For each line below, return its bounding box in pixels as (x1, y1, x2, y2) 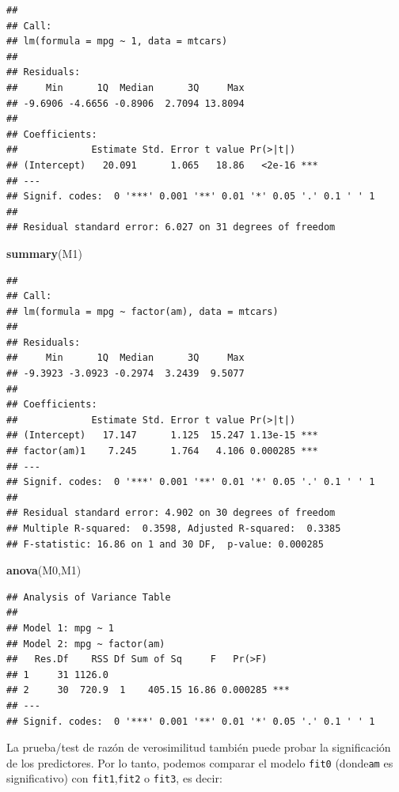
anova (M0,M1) (6, 562, 82, 578)
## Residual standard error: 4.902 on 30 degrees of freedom (6, 507, 336, 519)
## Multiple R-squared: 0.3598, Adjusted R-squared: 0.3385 (6, 523, 341, 534)
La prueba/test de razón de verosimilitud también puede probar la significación (6, 739, 391, 756)
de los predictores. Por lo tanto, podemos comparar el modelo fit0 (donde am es (6, 754, 393, 771)
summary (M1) (6, 244, 82, 261)
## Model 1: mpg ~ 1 (6, 622, 115, 634)
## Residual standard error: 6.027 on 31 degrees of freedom (6, 222, 336, 233)
